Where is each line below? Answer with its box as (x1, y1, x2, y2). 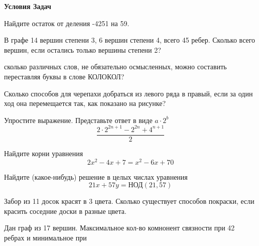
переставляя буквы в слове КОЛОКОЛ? (4, 71, 124, 81)
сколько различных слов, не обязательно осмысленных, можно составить (4, 61, 227, 72)
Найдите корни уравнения (4, 148, 83, 158)
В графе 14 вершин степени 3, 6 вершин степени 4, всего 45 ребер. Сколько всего (4, 35, 255, 45)
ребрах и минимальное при (4, 232, 87, 242)
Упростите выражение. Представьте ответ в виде (4, 114, 153, 125)
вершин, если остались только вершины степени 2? (4, 44, 161, 55)
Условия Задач (4, 1, 51, 11)
